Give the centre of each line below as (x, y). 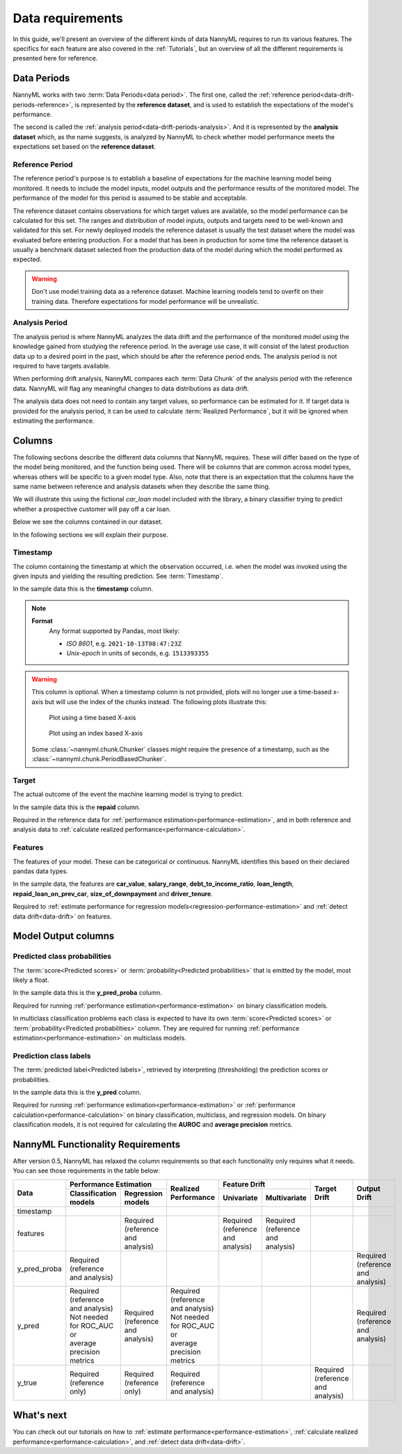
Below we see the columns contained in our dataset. (88, 522)
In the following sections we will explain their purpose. (90, 534)
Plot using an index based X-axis (96, 733)
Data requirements (68, 18)
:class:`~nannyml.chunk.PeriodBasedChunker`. (99, 759)
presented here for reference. (55, 58)
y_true (27, 1382)
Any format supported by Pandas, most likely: (114, 631)
